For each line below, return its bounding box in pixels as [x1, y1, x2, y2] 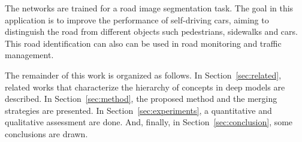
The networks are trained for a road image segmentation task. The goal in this [5, 2, 294, 14]
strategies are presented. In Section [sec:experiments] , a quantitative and [5, 104, 272, 116]
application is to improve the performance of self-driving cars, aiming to [5, 13, 269, 26]
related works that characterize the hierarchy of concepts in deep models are [5, 80, 285, 93]
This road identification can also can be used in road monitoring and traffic [5, 37, 282, 49]
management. [5, 49, 54, 61]
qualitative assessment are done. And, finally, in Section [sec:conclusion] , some [5, 116, 293, 128]
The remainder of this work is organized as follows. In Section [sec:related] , [5, 68, 282, 81]
